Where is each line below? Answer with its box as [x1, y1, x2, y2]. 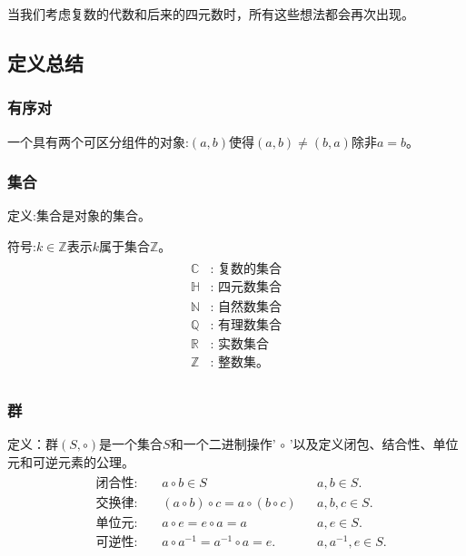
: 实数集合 [210, 337, 269, 351]
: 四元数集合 [210, 280, 282, 294]
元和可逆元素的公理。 [7, 452, 134, 471]
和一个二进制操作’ [170, 434, 276, 454]
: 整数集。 [210, 356, 269, 369]
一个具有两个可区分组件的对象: [7, 132, 189, 151]
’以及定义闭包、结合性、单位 [289, 434, 459, 454]
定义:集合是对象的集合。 [7, 206, 151, 225]
